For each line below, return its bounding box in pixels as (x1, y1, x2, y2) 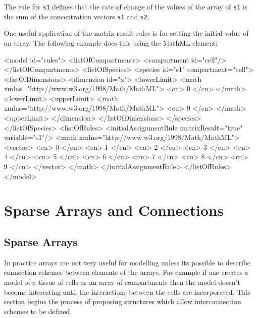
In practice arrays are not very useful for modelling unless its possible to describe (4, 257, 251, 267)
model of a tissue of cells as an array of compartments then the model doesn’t (4, 276, 240, 287)
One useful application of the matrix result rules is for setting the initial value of (4, 28, 249, 38)
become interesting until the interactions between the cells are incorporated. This (4, 286, 251, 297)
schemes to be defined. (4, 306, 72, 316)
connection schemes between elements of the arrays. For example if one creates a (4, 267, 248, 277)
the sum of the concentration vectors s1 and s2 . (4, 11, 150, 21)
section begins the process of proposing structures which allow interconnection (4, 296, 241, 307)
